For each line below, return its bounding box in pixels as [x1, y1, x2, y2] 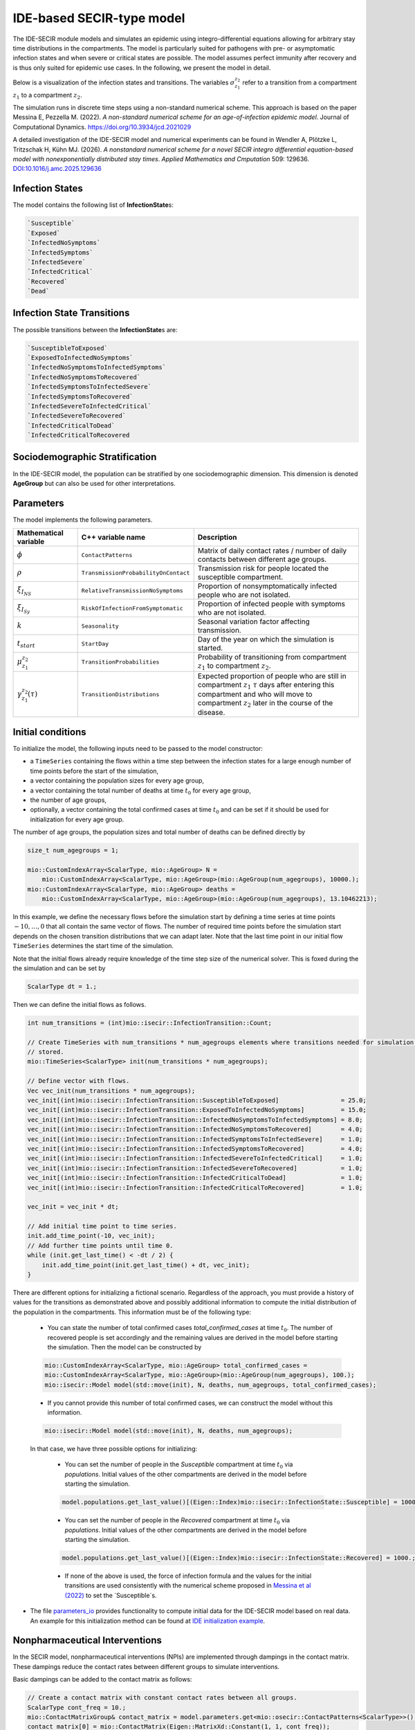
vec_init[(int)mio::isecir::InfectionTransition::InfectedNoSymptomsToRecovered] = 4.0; [27, 1125, 363, 1133]
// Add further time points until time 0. [27, 1241, 174, 1249]
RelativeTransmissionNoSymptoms [81, 587, 183, 594]
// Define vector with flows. [27, 1077, 130, 1085]
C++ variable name [81, 533, 145, 543]
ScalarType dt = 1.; [27, 983, 97, 990]
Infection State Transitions [12, 307, 130, 319]
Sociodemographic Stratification [12, 451, 157, 463]
